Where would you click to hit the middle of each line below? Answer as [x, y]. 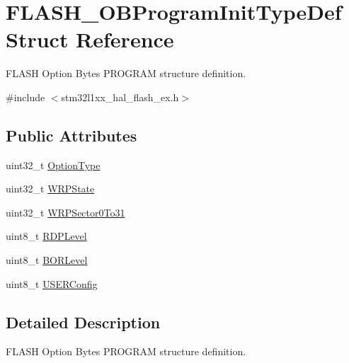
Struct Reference [90, 39]
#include [25, 97]
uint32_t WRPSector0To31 [65, 212]
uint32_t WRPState [50, 189]
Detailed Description [83, 322]
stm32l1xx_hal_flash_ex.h [120, 97]
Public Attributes [71, 135]
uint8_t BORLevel [47, 260]
